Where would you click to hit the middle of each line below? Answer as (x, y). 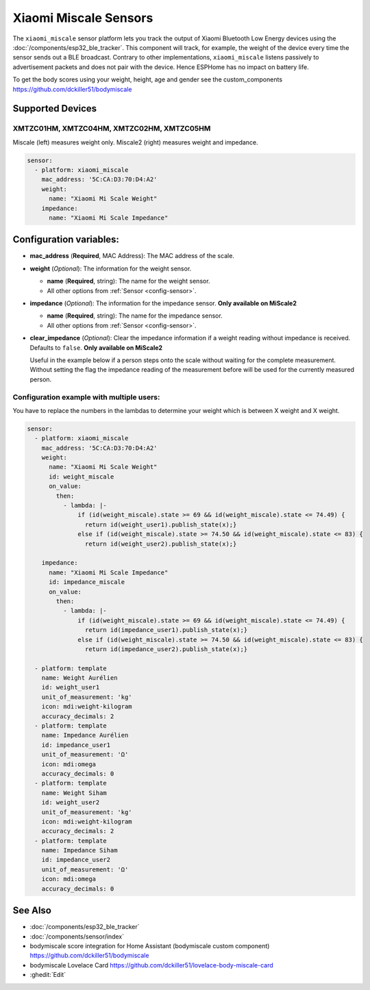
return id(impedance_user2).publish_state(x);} (166, 649)
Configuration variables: (66, 240)
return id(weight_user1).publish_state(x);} (161, 524)
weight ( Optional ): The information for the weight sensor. (111, 268)
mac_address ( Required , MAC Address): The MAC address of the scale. (132, 256)
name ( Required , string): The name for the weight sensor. (128, 281)
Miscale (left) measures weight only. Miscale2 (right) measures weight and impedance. (135, 142)
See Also (32, 911)
